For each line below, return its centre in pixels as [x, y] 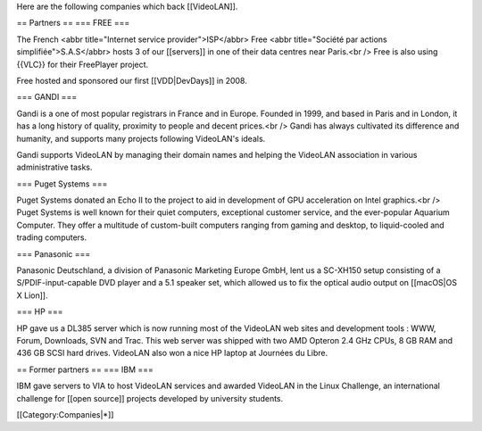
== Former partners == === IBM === [85, 369]
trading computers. [52, 237]
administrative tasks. [54, 167]
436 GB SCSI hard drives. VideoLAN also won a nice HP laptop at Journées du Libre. [172, 353]
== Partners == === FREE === [73, 23]
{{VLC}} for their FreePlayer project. [83, 64]
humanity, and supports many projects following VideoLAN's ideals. [141, 138]
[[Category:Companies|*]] [65, 414]
